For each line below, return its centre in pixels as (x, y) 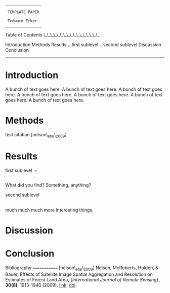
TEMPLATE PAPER (23, 12)
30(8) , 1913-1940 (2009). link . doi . (41, 285)
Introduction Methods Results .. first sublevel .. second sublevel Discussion (83, 45)
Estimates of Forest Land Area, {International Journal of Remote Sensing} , (83, 279)
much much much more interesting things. (49, 210)
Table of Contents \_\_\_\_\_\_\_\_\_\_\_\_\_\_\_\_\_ (52, 35)
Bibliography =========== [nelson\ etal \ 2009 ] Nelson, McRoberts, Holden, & (82, 268)
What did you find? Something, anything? (48, 185)
